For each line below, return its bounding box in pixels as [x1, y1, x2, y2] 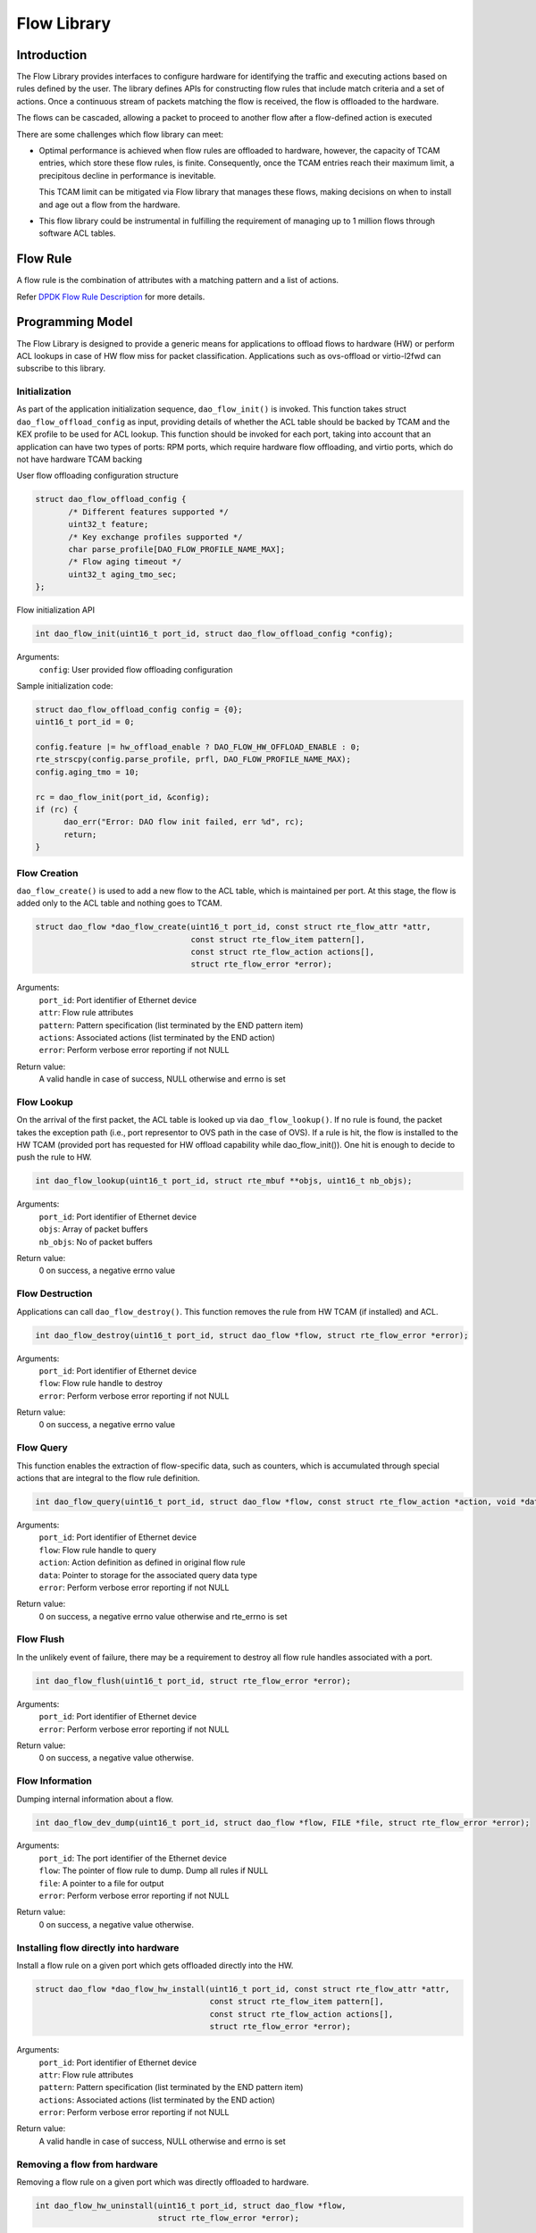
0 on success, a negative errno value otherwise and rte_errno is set [38, 1610, 288, 1621]
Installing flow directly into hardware [16, 1941, 180, 1953]
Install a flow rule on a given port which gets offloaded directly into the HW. [16, 1960, 294, 1970]
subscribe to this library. [16, 363, 106, 374]
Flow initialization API [16, 605, 96, 615]
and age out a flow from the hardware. [38, 199, 180, 210]
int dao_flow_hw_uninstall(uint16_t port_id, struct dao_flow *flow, [35, 2200, 347, 2211]
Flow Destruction [16, 1287, 93, 1300]
